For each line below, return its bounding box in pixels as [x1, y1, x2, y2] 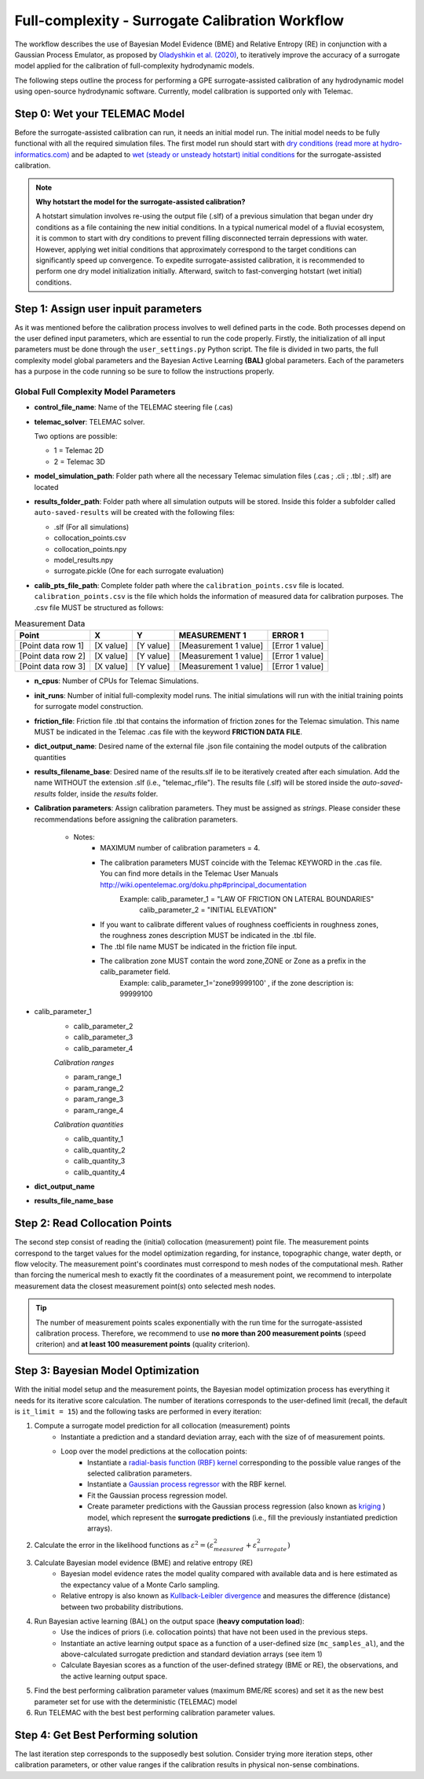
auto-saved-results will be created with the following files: [34, 508, 236, 517]
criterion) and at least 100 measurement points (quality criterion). [35, 1340, 250, 1349]
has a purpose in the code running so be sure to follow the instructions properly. [14, 366, 275, 377]
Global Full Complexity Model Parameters [14, 386, 176, 397]
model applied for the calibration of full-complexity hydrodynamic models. [14, 61, 255, 71]
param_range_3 [73, 1094, 124, 1104]
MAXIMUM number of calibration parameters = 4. [100, 844, 261, 853]
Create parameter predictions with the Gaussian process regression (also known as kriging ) [87, 1501, 386, 1511]
